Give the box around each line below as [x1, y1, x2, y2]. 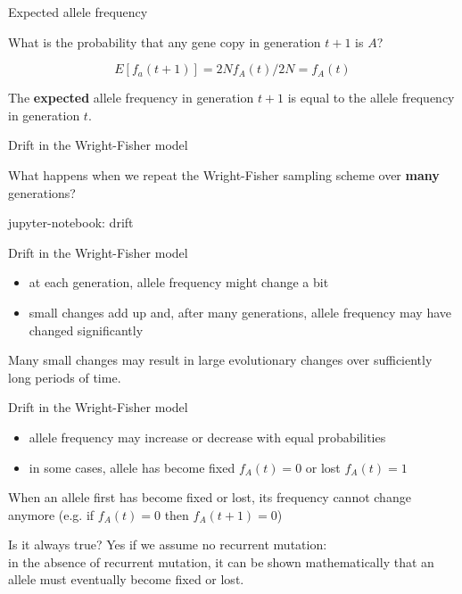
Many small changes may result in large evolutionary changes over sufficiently [8, 351, 433, 369]
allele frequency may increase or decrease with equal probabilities [29, 427, 386, 446]
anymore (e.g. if [8, 505, 95, 524]
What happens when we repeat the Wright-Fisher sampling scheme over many [8, 165, 440, 184]
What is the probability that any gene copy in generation [8, 32, 321, 51]
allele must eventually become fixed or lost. [8, 570, 244, 589]
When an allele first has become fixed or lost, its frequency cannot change [8, 488, 411, 507]
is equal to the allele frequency [287, 88, 455, 107]
